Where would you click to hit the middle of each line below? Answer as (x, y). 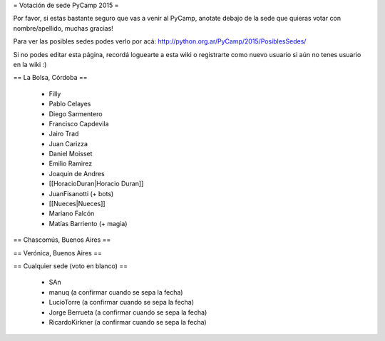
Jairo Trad (64, 134)
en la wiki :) (30, 64)
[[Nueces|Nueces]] (77, 204)
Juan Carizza (68, 143)
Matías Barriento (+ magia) (88, 223)
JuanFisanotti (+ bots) (81, 193)
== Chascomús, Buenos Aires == (62, 240)
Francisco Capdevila (79, 123)
